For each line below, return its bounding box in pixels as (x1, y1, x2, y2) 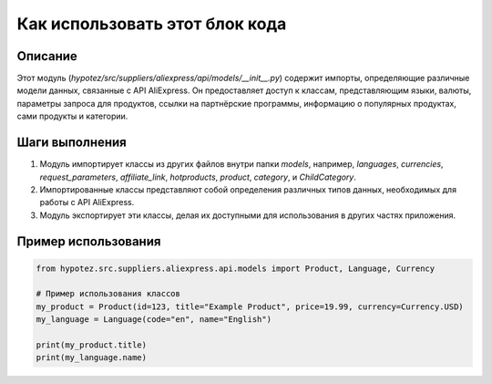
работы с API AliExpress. (39, 197, 135, 208)
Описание (16, 48, 77, 64)
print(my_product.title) (36, 340, 148, 350)
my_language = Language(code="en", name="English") (36, 315, 272, 325)
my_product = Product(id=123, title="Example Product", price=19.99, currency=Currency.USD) (36, 301, 464, 312)
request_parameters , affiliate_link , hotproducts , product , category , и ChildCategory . (39, 171, 357, 182)
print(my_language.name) (36, 352, 148, 363)
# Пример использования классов (36, 288, 181, 299)
